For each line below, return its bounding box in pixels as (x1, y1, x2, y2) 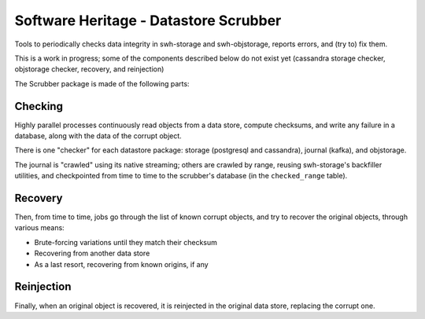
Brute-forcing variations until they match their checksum (34, 237, 218, 247)
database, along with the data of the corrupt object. (14, 131, 183, 141)
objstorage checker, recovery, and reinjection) (14, 64, 164, 74)
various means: (14, 223, 65, 233)
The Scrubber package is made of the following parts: (14, 79, 190, 88)
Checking (14, 99, 63, 113)
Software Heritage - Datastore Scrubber (14, 12, 282, 29)
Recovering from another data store (34, 248, 150, 258)
